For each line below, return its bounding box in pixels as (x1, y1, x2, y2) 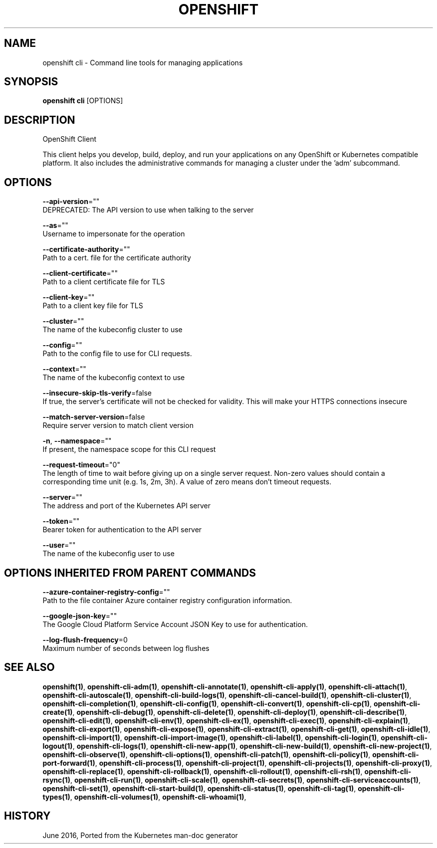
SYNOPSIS (4, 75, 58, 88)
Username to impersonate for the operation (42, 229, 185, 238)
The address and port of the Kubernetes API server (42, 501, 211, 510)
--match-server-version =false (42, 413, 145, 422)
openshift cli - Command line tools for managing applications (42, 58, 243, 67)
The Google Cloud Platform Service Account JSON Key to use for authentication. (42, 620, 308, 629)
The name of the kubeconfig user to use (42, 549, 175, 558)
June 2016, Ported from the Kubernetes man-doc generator (42, 831, 238, 840)
